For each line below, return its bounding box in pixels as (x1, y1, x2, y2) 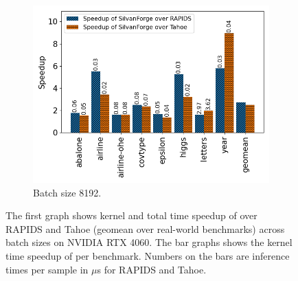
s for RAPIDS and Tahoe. (97, 262, 207, 276)
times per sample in (5, 262, 89, 276)
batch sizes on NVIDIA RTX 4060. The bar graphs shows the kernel (5, 235, 293, 249)
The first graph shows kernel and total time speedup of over (5, 208, 257, 223)
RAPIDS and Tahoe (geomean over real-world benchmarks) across (5, 221, 285, 236)
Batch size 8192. (33, 185, 102, 199)
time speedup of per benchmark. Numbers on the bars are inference (5, 248, 290, 262)
